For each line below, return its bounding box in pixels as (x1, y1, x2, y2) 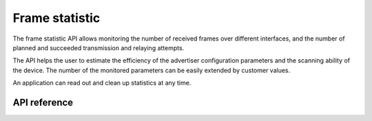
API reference (12, 96, 74, 108)
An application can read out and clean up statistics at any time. (12, 79, 192, 87)
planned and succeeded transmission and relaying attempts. (12, 43, 185, 52)
